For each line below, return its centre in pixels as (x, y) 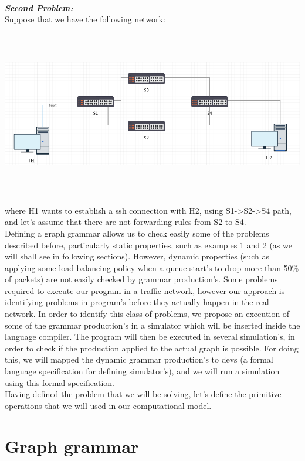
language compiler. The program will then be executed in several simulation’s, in (150, 337)
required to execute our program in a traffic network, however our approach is (145, 290)
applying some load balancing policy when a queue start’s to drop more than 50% (152, 267)
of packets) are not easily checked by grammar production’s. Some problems (141, 279)
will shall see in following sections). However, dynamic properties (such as (137, 256)
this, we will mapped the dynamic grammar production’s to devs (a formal (139, 359)
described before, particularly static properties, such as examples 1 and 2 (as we (148, 245)
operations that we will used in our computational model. (108, 405)
